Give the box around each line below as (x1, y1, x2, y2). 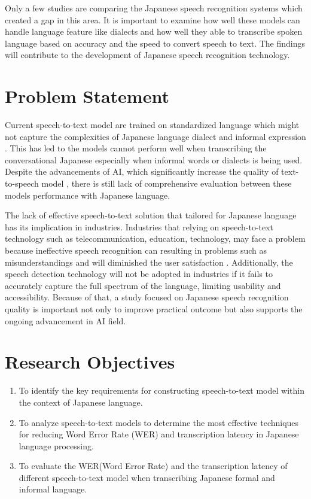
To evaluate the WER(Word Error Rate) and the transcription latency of (19, 460, 288, 472)
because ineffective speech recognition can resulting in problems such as (5, 244, 267, 257)
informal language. (19, 483, 87, 495)
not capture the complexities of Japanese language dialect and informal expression (5, 130, 306, 142)
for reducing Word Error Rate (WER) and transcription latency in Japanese (19, 428, 299, 440)
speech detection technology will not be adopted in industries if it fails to (5, 267, 273, 280)
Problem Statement (5, 84, 169, 108)
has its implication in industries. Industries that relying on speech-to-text (5, 220, 274, 233)
